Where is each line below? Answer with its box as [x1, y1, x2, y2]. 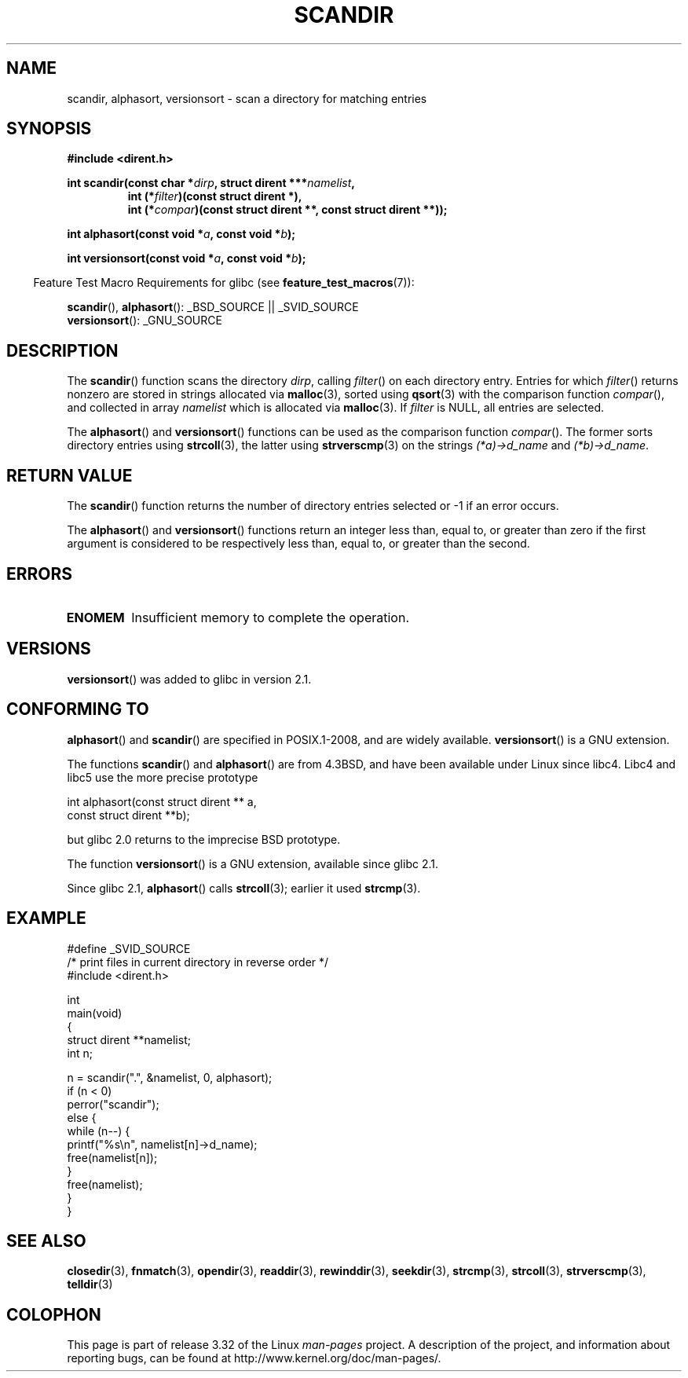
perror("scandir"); [67, 1097, 159, 1111]
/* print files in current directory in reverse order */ [67, 955, 329, 969]
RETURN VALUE [6, 465, 133, 486]
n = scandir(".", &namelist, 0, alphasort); [67, 1070, 273, 1084]
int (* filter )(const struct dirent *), [127, 189, 302, 203]
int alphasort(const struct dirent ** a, [67, 794, 257, 808]
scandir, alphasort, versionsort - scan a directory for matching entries [67, 91, 427, 105]
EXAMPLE [6, 908, 86, 929]
